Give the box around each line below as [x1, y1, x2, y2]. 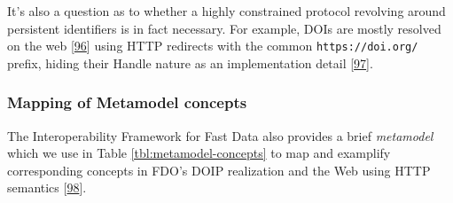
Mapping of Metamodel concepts [7, 91, 247, 113]
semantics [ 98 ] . [7, 178, 87, 197]
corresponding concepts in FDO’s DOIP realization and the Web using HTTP [7, 160, 431, 179]
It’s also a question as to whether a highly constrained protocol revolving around [7, 2, 446, 20]
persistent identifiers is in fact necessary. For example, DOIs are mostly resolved [7, 19, 441, 37]
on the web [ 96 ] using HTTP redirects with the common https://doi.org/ [7, 36, 418, 55]
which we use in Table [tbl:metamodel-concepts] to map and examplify [7, 144, 391, 162]
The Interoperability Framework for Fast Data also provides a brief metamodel [7, 126, 433, 144]
